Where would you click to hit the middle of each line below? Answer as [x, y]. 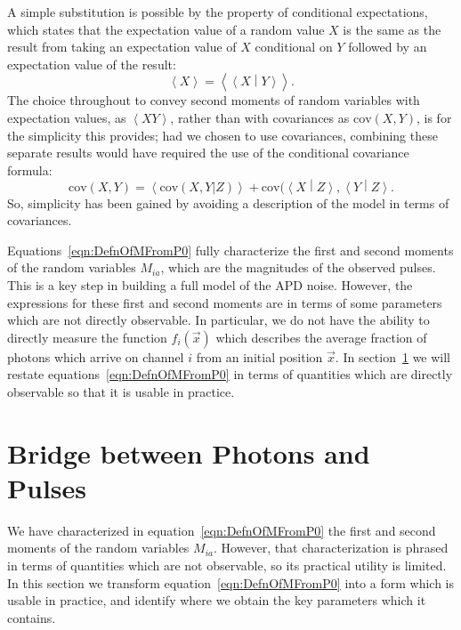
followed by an [388, 47]
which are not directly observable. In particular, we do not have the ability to [218, 320]
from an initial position [259, 356]
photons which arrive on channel [96, 356]
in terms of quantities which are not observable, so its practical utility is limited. [227, 565]
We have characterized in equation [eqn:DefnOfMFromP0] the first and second [222, 530]
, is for [434, 117]
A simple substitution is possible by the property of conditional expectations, [218, 12]
